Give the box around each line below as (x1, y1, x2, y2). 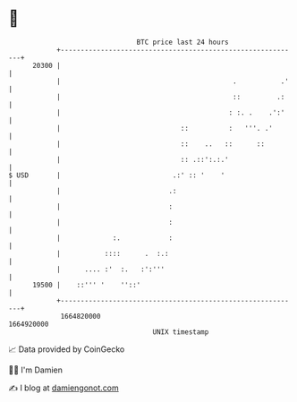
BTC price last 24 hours (136, 38, 229, 47)
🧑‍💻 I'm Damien (8, 364, 64, 375)
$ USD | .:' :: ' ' (8, 170, 225, 180)
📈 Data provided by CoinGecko (8, 344, 125, 355)
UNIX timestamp (152, 327, 209, 337)
